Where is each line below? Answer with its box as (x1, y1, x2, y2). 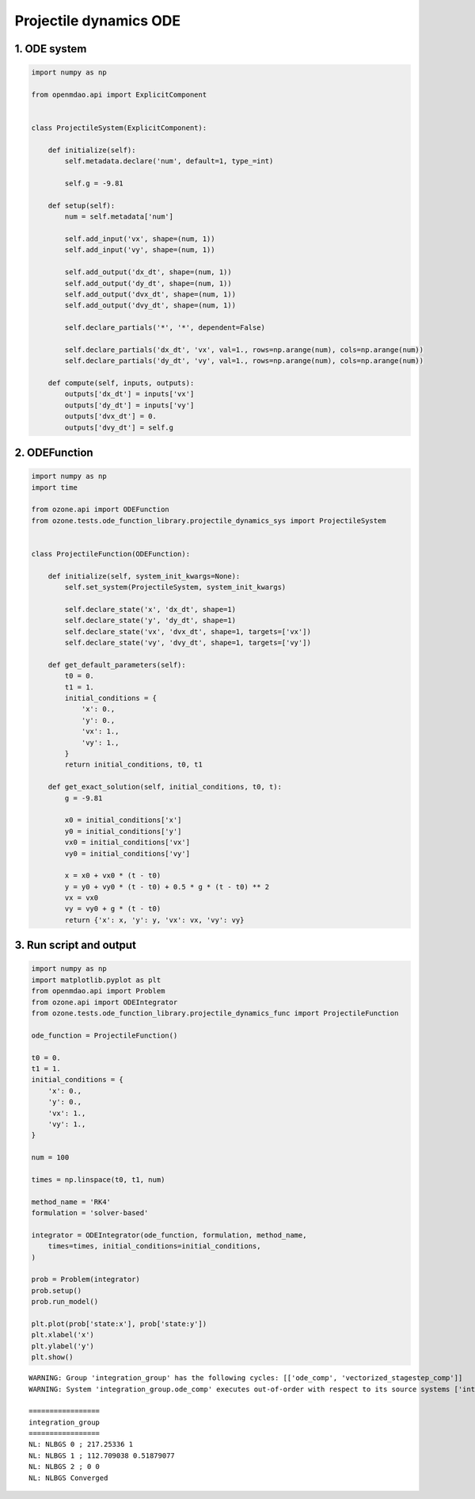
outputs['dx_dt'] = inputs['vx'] (64, 389, 195, 399)
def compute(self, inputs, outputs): (47, 379, 195, 388)
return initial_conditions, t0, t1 (64, 760, 203, 769)
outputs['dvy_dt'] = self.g (64, 423, 174, 432)
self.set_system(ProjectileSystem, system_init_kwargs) (64, 583, 287, 592)
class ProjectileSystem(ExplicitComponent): (31, 124, 207, 132)
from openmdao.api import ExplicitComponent (31, 90, 207, 99)
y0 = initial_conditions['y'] (64, 827, 182, 836)
